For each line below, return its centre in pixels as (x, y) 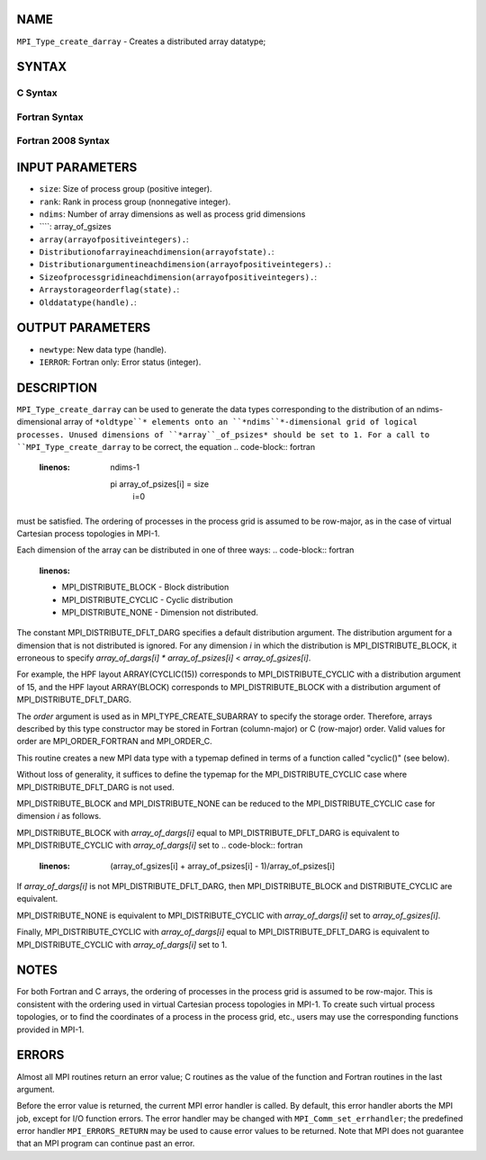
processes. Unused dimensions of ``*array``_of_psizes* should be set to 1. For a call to (223, 435)
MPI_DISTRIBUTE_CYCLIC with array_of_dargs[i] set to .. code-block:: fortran (160, 845)
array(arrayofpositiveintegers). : (114, 239)
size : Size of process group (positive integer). (126, 189)
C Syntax (37, 93)
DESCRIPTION (57, 387)
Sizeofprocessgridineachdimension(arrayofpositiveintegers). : (178, 277)
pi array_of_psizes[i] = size (160, 484)
